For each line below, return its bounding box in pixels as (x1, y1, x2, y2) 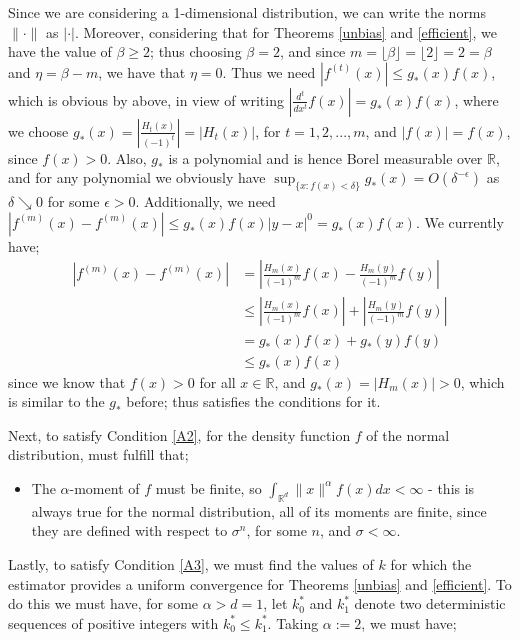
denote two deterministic (354, 593, 506, 614)
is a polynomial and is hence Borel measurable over (168, 147, 483, 168)
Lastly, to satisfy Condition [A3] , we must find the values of (8, 553, 374, 574)
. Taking (267, 612, 319, 633)
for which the (390, 553, 472, 574)
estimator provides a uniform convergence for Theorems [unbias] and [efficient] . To (8, 573, 512, 594)
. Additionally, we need (135, 191, 276, 212)
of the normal (366, 424, 450, 445)
